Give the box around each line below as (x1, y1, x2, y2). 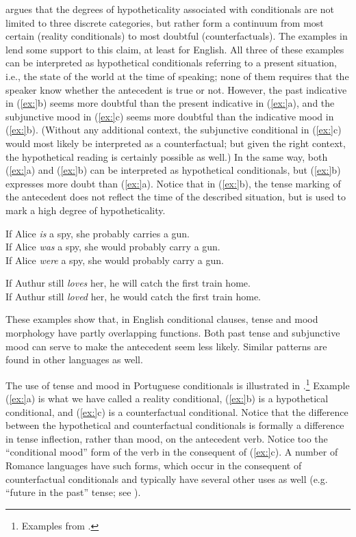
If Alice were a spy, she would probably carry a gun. (5, 252, 224, 267)
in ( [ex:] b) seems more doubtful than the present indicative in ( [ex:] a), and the (5, 96, 335, 110)
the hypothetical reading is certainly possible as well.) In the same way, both (5, 149, 328, 163)
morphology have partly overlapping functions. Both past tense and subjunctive (5, 326, 340, 340)
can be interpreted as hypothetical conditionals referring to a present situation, (5, 55, 337, 70)
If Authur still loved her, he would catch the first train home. (5, 289, 261, 303)
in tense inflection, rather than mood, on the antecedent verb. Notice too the (5, 431, 328, 445)
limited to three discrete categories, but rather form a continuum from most (5, 15, 324, 29)
